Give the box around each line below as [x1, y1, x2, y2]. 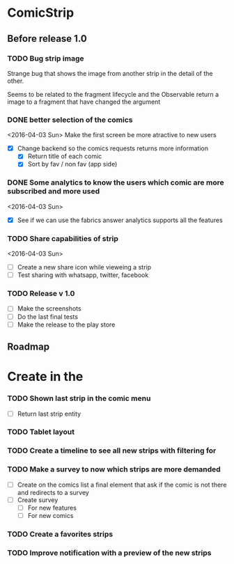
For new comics [27, 511, 74, 519]
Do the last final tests [17, 312, 79, 321]
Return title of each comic [27, 152, 102, 161]
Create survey [17, 496, 58, 504]
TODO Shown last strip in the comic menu [7, 393, 151, 403]
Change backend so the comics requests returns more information [17, 144, 209, 152]
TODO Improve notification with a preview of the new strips [7, 548, 212, 558]
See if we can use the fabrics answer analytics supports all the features [17, 216, 223, 224]
